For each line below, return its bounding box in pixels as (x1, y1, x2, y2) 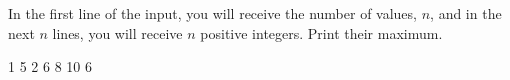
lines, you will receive (52, 22, 183, 43)
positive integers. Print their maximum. (200, 22, 443, 43)
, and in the (430, 3, 502, 23)
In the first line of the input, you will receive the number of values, (8, 3, 417, 23)
